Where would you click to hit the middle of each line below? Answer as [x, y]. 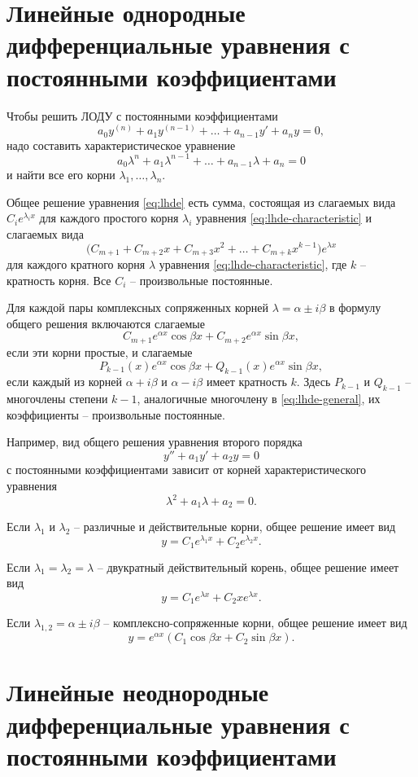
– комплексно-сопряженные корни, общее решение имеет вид [255, 623]
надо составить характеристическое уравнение [121, 145]
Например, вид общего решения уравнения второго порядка [155, 442]
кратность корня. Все [59, 280]
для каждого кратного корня [76, 264]
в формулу [355, 307]
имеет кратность [246, 382]
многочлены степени [57, 399]
